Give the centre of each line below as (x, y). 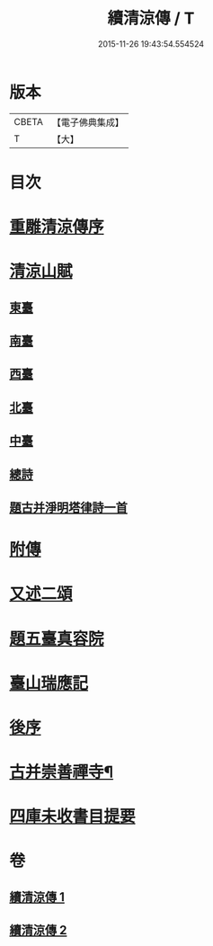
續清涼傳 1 (37, 897)
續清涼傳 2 (38, 930)
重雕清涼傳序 (57, 227)
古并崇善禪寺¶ (62, 772)
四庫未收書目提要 (73, 817)
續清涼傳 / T (151, 18)
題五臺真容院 (57, 638)
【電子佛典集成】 (88, 122)
